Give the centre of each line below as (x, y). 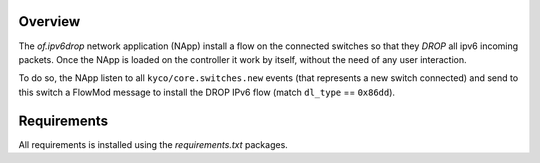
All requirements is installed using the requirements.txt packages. (153, 144)
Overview (49, 21)
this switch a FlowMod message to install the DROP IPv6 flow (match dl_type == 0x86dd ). (206, 92)
